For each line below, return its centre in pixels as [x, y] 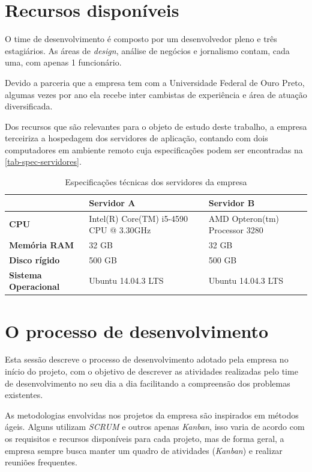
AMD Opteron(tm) [244, 218]
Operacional [34, 287]
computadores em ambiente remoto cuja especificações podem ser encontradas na [154, 149]
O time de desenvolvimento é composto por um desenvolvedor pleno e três [141, 39]
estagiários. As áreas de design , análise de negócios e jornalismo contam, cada [147, 50]
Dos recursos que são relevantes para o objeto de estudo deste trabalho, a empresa [156, 126]
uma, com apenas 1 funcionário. [63, 62]
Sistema [25, 274]
